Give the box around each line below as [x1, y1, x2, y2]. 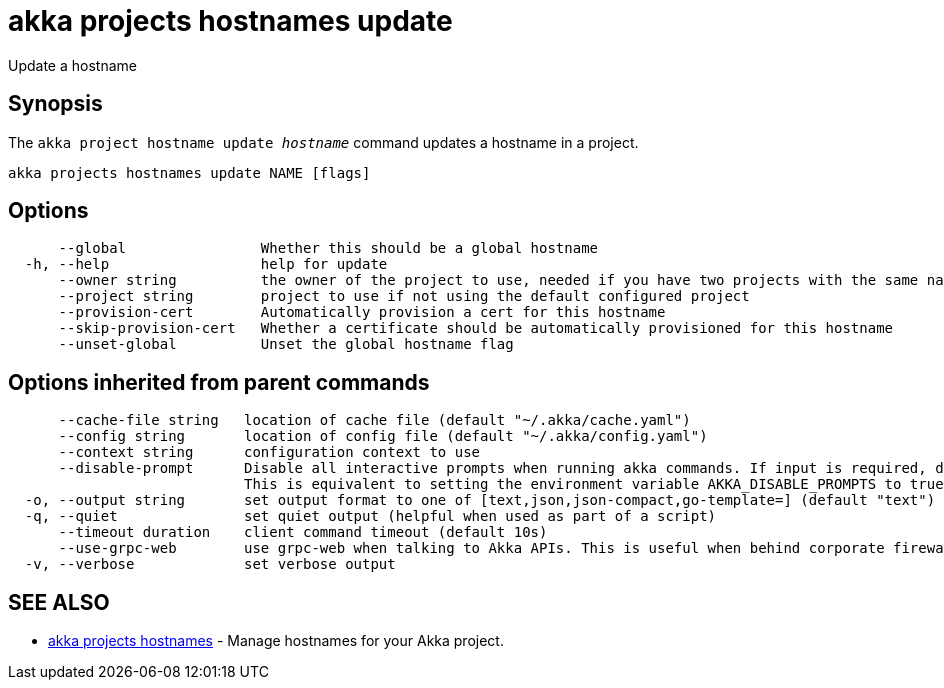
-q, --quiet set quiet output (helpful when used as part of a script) [24, 508, 717, 525]
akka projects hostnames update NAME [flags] [8, 164, 371, 181]
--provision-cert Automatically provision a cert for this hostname [58, 304, 666, 321]
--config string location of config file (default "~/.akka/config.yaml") [58, 428, 708, 445]
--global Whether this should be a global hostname [58, 240, 599, 257]
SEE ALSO [8, 589, 110, 615]
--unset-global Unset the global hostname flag [58, 336, 514, 353]
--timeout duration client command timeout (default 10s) [58, 524, 548, 541]
